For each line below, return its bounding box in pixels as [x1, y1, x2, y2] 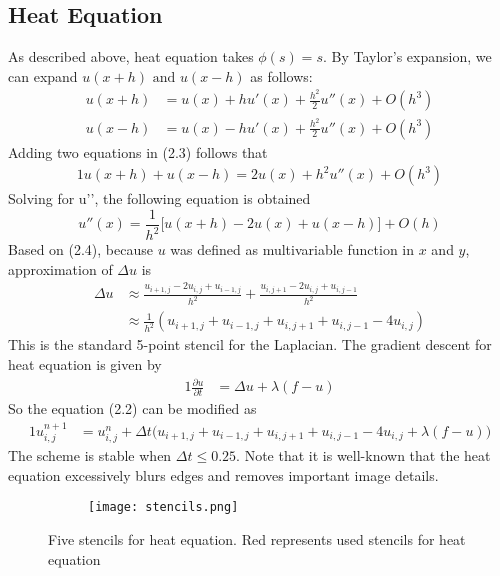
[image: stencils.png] [88, 500, 239, 515]
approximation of [8, 258, 113, 279]
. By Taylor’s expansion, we [322, 46, 492, 67]
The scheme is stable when [8, 445, 172, 466]
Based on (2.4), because [8, 239, 153, 260]
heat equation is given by [8, 353, 162, 374]
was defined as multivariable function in [170, 239, 415, 260]
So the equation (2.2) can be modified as [8, 398, 257, 419]
